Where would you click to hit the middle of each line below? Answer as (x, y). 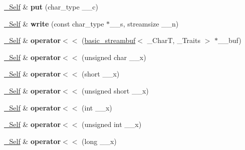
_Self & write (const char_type (54, 23)
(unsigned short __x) (115, 90)
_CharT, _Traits (174, 40)
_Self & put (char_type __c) (51, 6)
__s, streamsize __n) (144, 23)
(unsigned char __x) (114, 57)
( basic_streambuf (109, 40)
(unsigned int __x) (112, 124)
